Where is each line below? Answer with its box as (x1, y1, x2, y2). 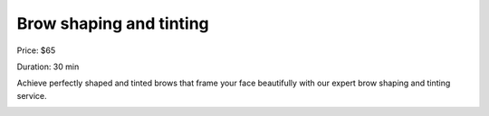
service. (16, 90, 47, 101)
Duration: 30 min (16, 61, 80, 72)
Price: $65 (16, 45, 56, 56)
